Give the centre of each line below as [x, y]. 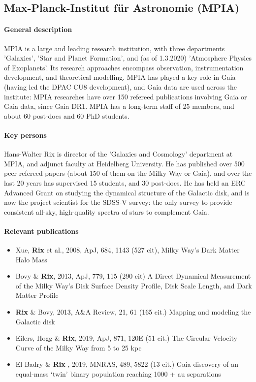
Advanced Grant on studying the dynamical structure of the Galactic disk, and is [127, 192]
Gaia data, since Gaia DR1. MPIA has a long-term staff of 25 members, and [119, 106]
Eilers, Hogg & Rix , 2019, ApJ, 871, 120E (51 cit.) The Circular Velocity [126, 338]
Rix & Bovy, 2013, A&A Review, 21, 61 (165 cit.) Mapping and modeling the [133, 312]
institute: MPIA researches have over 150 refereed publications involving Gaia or [126, 96]
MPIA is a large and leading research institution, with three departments [114, 48]
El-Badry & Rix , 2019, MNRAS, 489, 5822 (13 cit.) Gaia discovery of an [127, 364]
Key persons [25, 135]
